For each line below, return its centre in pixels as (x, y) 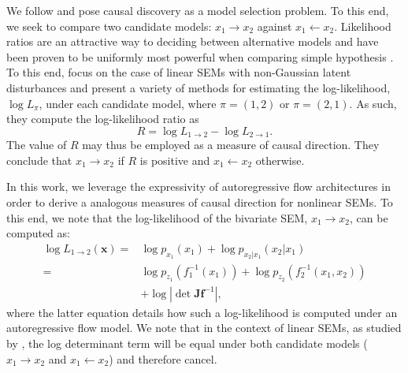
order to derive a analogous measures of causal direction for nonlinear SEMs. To (200, 201)
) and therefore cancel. (163, 358)
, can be (369, 217)
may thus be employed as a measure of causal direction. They (231, 145)
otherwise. (280, 160)
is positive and (175, 160)
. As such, (373, 103)
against (274, 26)
